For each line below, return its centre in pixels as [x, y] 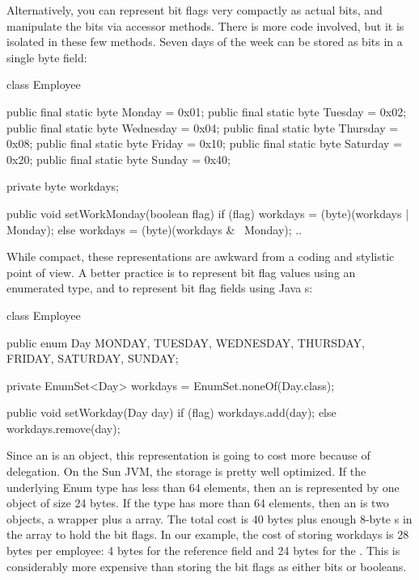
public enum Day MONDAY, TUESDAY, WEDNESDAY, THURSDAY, [186, 342]
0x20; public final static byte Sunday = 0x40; [119, 159]
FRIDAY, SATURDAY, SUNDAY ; [93, 358]
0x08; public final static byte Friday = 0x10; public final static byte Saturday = [204, 143]
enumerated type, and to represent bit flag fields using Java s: [160, 288]
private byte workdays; [63, 186]
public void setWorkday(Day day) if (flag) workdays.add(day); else [171, 412]
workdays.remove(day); [63, 428]
